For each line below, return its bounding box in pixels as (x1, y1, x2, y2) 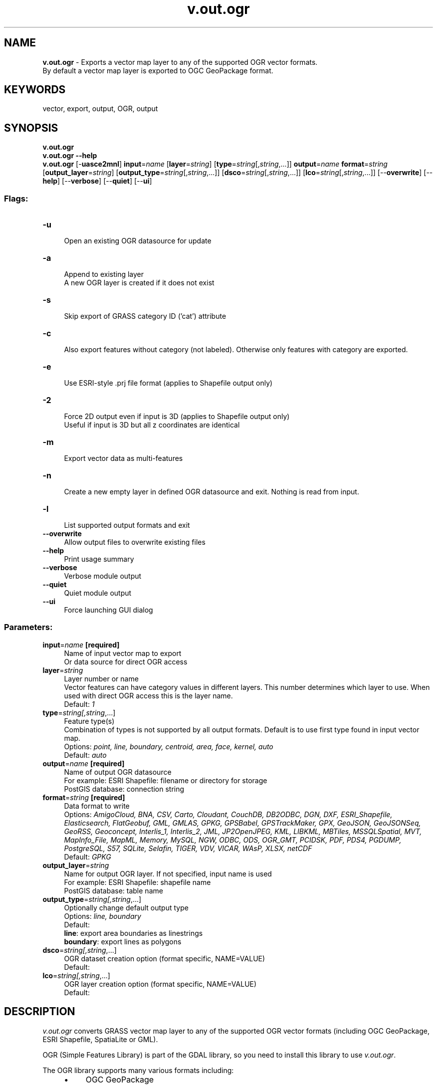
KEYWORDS (4, 83, 66, 96)
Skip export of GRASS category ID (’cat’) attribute (64, 312, 226, 321)
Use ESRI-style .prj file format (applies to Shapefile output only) (64, 379, 273, 388)
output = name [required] (42, 759, 125, 768)
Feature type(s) (64, 716, 115, 725)
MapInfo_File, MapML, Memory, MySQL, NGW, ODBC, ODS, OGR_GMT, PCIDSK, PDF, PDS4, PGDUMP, (64, 835, 402, 844)
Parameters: (4, 622, 53, 633)
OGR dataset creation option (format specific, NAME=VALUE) (64, 954, 265, 963)
